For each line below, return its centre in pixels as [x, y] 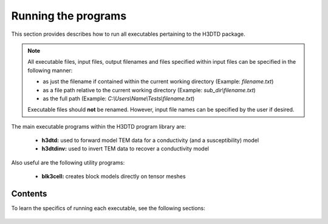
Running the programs [69, 16]
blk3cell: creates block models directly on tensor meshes [114, 177]
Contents [29, 194]
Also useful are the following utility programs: [68, 162]
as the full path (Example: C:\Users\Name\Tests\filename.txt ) [119, 98]
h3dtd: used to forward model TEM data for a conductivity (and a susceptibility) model [150, 140]
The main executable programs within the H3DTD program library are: [99, 126]
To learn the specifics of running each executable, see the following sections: [108, 208]
